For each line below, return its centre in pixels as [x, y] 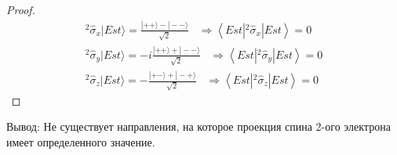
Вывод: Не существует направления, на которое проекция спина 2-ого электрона [198, 126]
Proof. [21, 9]
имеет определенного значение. [81, 141]
